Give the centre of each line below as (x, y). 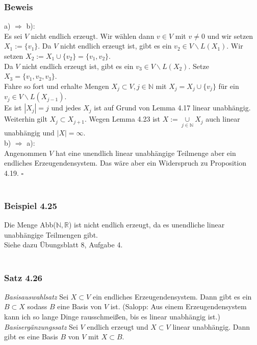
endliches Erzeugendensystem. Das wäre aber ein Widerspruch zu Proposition (125, 163)
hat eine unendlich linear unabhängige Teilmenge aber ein (146, 153)
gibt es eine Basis (31, 337)
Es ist (13, 108)
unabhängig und (29, 133)
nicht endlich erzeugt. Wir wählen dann (93, 36)
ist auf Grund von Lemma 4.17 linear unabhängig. (172, 108)
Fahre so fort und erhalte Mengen (57, 86)
